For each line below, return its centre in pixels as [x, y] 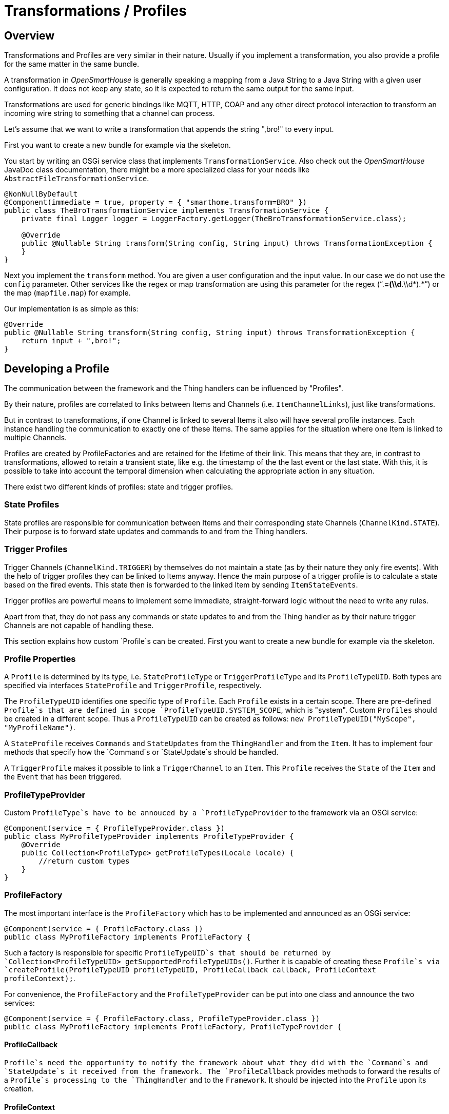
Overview [30, 35]
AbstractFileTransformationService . [77, 179]
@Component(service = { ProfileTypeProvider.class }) [114, 828]
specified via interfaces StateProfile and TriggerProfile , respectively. [133, 686]
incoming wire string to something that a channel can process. [110, 113]
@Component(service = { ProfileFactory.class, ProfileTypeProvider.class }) [162, 1018]
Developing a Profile [57, 368]
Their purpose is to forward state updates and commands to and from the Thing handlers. [156, 531]
